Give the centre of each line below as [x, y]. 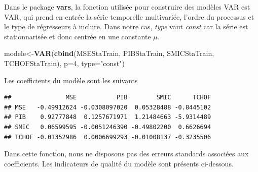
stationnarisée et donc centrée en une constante [78, 36]
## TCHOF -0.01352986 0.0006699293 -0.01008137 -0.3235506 [108, 137]
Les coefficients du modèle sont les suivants [71, 80]
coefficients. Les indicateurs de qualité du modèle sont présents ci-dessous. [119, 163]
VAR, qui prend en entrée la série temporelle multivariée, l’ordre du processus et [129, 16]
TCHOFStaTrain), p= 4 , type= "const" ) [64, 63]
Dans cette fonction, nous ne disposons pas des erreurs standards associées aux [126, 154]
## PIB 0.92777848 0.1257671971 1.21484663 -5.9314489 [108, 117]
